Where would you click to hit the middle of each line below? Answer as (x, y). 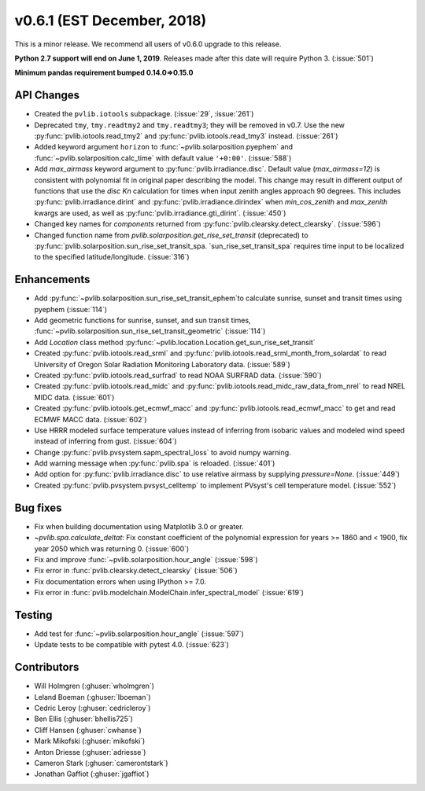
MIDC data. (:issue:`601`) (74, 397)
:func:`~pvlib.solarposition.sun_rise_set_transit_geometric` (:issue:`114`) (150, 331)
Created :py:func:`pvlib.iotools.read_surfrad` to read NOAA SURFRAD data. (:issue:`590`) (178, 375)
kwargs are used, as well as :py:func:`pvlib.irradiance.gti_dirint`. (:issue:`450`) (160, 213)
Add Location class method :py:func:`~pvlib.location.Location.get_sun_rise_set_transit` (175, 342)
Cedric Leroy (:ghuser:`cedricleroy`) (92, 708)
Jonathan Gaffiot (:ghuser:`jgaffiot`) (92, 774)
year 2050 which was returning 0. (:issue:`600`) (112, 548)
